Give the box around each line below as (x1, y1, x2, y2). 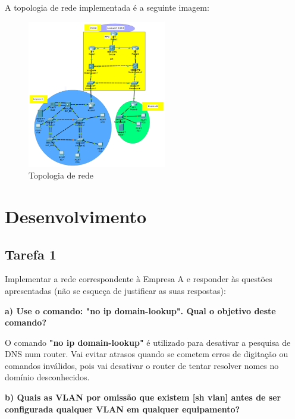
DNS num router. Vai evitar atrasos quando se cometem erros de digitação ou (5, 348, 288, 360)
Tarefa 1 (5, 245, 57, 263)
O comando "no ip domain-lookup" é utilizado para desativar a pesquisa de (5, 336, 291, 348)
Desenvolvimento (5, 204, 147, 228)
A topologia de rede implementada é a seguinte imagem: (5, 1, 209, 13)
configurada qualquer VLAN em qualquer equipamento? (5, 402, 240, 415)
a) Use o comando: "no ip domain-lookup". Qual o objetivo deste (5, 304, 276, 317)
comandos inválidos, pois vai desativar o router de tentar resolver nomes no (5, 359, 279, 371)
